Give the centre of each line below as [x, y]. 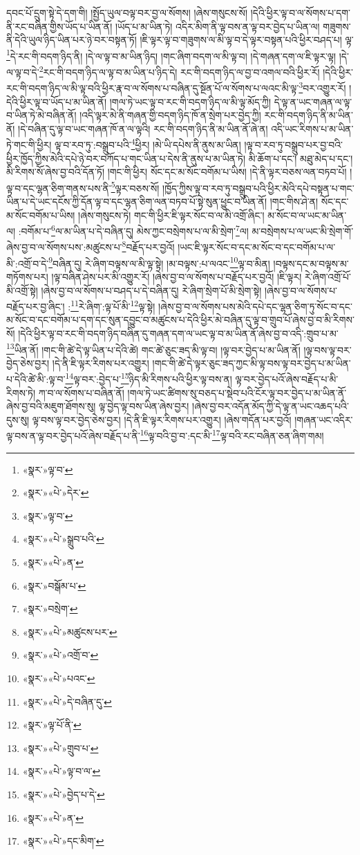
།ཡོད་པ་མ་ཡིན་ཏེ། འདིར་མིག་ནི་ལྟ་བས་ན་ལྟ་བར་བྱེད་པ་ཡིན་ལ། [217, 26]
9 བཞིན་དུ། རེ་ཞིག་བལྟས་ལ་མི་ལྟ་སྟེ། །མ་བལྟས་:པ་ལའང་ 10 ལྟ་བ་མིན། [159, 262]
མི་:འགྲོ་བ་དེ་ [28, 263]
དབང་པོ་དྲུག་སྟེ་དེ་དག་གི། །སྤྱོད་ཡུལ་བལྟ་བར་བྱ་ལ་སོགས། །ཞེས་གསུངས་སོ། [127, 12]
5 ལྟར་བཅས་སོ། [135, 187]
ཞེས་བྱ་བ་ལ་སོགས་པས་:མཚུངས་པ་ [64, 247]
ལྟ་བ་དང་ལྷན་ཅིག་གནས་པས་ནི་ [59, 188]
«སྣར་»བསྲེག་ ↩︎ [50, 609]
